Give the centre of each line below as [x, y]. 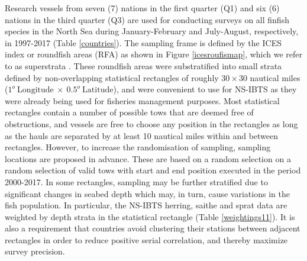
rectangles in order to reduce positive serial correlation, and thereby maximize [146, 239]
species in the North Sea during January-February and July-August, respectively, [152, 31]
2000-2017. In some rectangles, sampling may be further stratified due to [136, 181]
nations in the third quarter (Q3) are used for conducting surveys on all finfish [147, 19]
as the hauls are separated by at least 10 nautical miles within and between [142, 135]
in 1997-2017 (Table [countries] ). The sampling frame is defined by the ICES [143, 42]
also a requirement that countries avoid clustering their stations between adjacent [153, 228]
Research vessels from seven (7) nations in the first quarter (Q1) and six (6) [142, 8]
